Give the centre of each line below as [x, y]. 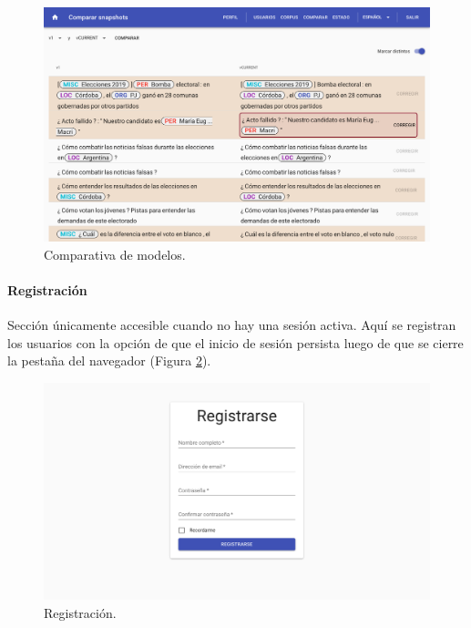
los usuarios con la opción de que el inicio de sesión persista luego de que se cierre [235, 342]
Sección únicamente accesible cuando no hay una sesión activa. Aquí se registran [232, 325]
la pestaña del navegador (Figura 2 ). [109, 360]
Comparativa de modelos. [115, 254]
